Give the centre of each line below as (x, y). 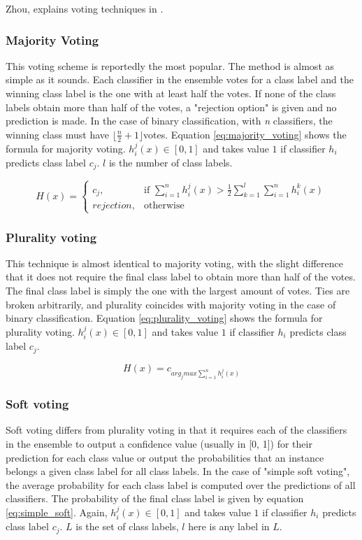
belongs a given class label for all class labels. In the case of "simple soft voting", (178, 471)
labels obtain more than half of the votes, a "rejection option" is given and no (171, 107)
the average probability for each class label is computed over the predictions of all (181, 484)
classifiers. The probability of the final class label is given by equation (155, 498)
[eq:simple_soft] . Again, (57, 512)
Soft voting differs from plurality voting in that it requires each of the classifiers (176, 430)
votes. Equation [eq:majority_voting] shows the (245, 134)
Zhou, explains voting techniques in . (85, 8)
